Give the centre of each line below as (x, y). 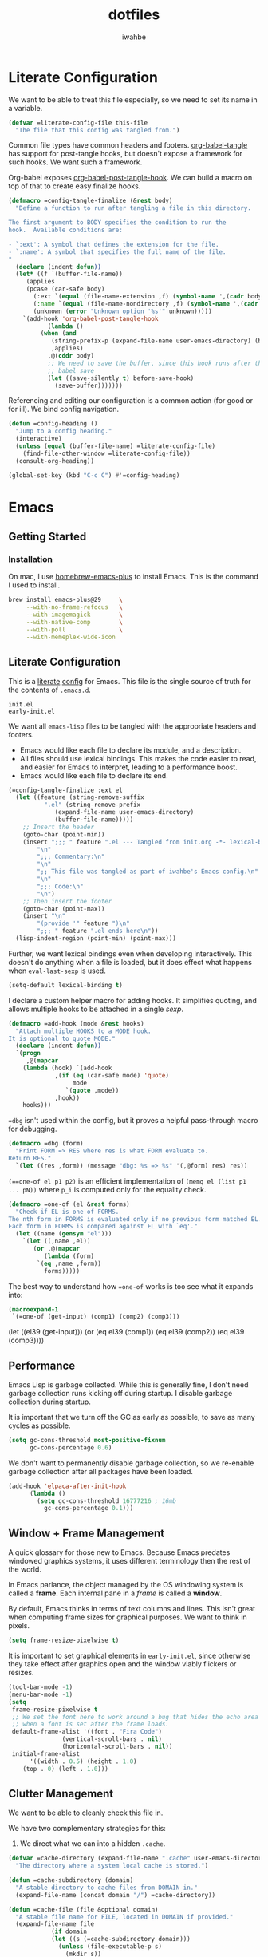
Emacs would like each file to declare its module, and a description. (130, 750)
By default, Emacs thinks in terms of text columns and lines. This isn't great (132, 1609)
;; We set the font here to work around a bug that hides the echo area (135, 1717)
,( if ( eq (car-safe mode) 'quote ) (112, 1075)
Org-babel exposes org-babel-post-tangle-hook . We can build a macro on (130, 178)
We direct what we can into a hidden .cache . (93, 1844)
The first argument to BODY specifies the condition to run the (117, 223)
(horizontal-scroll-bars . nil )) (117, 1746)
